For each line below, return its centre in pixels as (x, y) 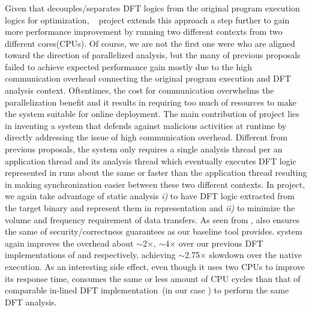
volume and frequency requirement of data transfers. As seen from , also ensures (152, 219)
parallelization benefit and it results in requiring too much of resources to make (151, 102)
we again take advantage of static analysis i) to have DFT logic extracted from (150, 196)
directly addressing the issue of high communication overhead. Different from (146, 137)
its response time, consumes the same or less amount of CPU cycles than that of (153, 278)
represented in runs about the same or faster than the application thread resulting (156, 172)
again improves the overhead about (69, 243)
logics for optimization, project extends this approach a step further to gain (147, 19)
